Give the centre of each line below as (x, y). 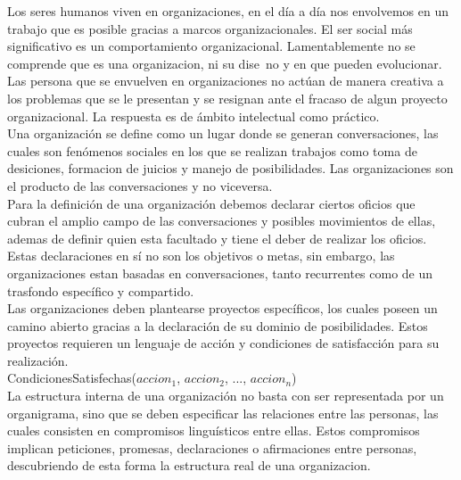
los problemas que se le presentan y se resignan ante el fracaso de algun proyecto (227, 98)
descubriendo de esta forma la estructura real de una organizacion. (189, 465)
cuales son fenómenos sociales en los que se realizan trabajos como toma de (212, 150)
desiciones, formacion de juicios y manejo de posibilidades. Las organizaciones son (230, 168)
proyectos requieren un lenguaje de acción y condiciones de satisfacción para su (223, 343)
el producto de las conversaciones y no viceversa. (140, 185)
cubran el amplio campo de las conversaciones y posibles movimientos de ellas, (222, 221)
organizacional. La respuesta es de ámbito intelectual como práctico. (193, 116)
